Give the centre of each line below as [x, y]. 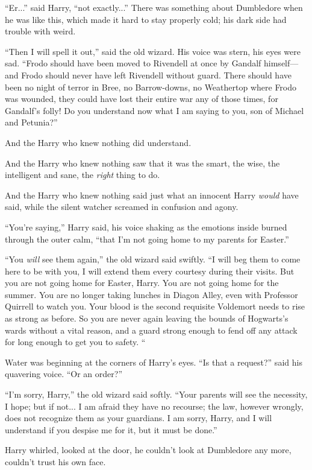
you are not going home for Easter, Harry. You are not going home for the [142, 283]
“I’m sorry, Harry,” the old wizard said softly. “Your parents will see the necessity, [156, 394]
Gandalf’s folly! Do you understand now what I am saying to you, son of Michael [154, 110]
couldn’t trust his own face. [55, 462]
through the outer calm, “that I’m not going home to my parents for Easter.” [147, 239]
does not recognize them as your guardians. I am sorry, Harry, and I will [139, 418]
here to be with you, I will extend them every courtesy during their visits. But [150, 271]
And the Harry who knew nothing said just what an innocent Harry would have [152, 195]
